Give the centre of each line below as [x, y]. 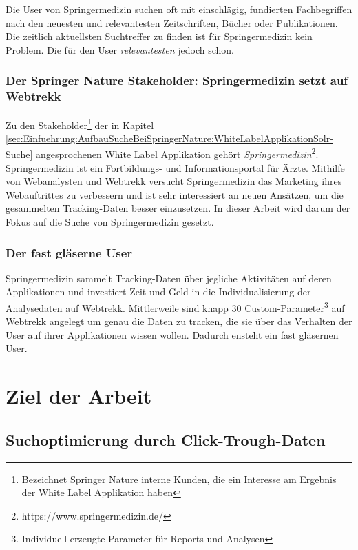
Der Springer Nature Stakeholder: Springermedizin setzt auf [177, 80]
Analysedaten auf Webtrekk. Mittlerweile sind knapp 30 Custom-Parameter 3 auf [175, 306]
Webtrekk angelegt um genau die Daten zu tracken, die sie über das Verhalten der [179, 321]
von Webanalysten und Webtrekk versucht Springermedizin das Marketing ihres [174, 181]
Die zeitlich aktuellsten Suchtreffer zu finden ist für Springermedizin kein [159, 36]
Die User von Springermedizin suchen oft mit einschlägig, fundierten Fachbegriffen [179, 9]
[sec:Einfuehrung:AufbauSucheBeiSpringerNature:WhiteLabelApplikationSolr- [169, 138]
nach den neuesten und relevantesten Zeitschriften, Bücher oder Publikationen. [172, 22]
